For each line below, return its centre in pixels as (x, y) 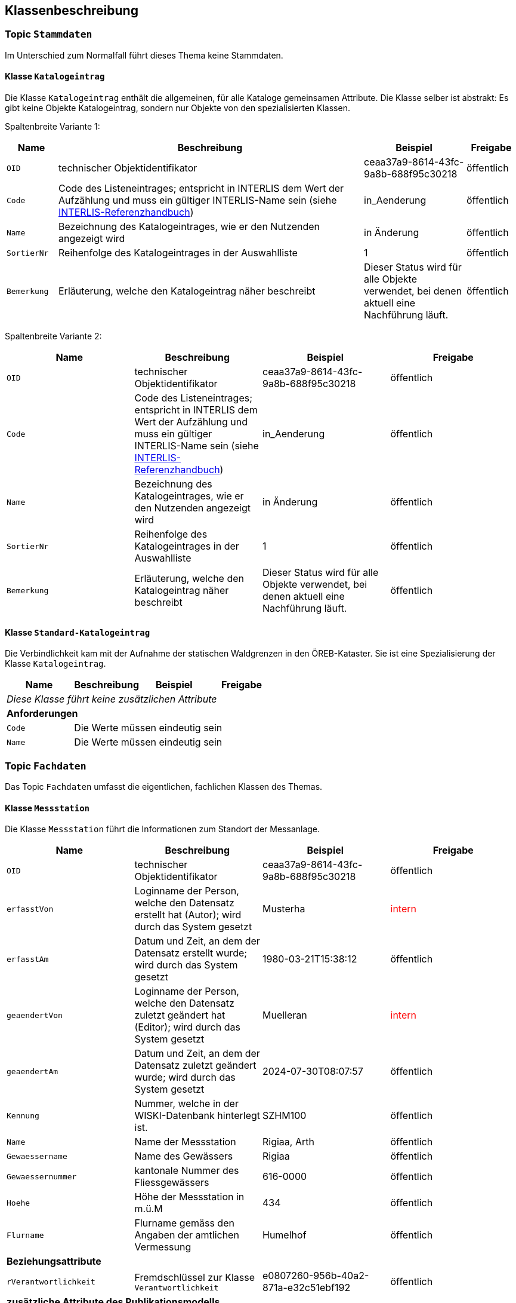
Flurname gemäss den (184, 1223)
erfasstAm (28, 959)
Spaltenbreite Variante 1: (52, 127)
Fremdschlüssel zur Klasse (194, 1277)
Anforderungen (42, 714)
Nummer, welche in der (186, 1104)
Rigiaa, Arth (288, 1142)
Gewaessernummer (42, 1176)
